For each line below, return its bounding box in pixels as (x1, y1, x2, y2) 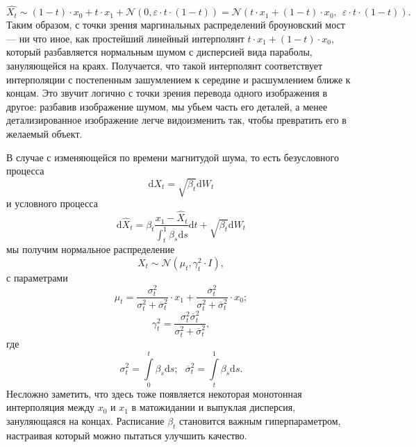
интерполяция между (6, 400, 95, 414)
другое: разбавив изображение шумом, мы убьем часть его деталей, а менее (6, 99, 328, 113)
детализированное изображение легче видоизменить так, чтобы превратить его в (6, 113, 347, 127)
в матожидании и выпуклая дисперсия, (131, 400, 296, 414)
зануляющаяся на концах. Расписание (6, 414, 165, 428)
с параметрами (6, 270, 68, 284)
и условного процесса (6, 196, 98, 211)
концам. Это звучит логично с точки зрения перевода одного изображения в (6, 86, 328, 100)
